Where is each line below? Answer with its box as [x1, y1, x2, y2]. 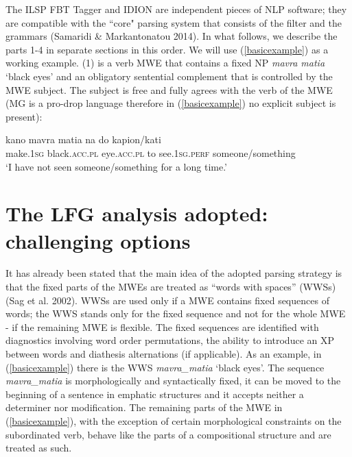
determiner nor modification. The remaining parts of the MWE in [5, 400, 283, 415]
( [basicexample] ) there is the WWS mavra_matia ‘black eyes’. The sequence [5, 360, 325, 374]
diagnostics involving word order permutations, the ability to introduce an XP [5, 333, 335, 347]
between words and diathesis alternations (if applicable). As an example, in [5, 347, 322, 360]
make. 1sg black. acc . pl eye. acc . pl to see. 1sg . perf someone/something [5, 145, 296, 160]
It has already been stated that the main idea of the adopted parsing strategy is [5, 266, 342, 280]
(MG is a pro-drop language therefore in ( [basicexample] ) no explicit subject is [5, 96, 336, 110]
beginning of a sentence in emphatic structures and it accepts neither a [5, 386, 304, 401]
